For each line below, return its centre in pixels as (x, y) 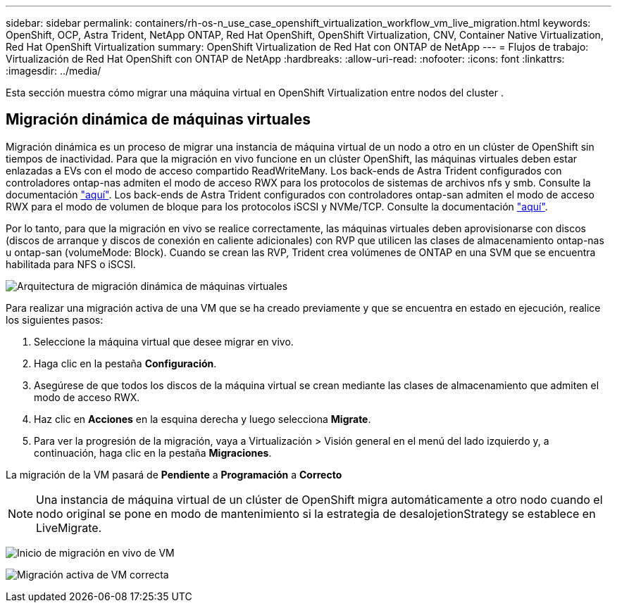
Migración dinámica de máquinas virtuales (158, 120)
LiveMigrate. (69, 527)
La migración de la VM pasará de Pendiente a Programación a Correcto (174, 474)
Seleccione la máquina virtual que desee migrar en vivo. (164, 341)
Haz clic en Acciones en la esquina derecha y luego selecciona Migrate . (202, 419)
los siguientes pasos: (55, 319)
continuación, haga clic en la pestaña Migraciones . (153, 452)
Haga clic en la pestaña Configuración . (125, 363)
